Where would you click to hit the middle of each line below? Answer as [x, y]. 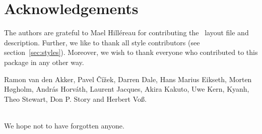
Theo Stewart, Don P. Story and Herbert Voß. [75, 98]
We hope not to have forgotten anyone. [64, 125]
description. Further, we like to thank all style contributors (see [102, 42]
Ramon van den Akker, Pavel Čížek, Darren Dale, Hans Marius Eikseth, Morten [128, 79]
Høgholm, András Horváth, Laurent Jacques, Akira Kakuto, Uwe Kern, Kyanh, [127, 89]
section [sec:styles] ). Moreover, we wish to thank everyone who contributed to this [131, 52]
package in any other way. [44, 62]
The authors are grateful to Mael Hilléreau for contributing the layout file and [126, 32]
